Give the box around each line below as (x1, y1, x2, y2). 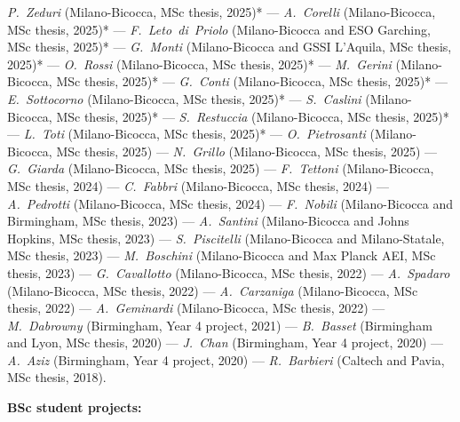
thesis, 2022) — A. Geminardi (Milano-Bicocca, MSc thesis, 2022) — (7, 299, 385, 317)
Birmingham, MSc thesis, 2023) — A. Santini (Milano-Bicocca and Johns (7, 211, 409, 230)
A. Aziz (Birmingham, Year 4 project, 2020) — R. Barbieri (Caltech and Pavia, (7, 350, 445, 369)
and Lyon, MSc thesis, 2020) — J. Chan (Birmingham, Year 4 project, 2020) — (7, 333, 444, 352)
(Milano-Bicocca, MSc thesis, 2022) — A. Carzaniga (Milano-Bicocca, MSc (7, 281, 418, 299)
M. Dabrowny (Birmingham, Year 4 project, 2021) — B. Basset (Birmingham (7, 315, 432, 334)
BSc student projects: (7, 398, 142, 417)
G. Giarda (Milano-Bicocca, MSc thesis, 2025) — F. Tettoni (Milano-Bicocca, (7, 159, 434, 178)
